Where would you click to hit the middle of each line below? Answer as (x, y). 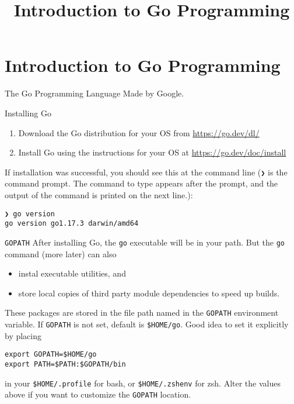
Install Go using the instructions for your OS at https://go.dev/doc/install (152, 152)
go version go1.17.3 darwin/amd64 (72, 224)
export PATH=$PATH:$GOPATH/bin (65, 364)
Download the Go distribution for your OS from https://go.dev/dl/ (139, 132)
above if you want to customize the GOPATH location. (98, 394)
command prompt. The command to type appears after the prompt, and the (141, 183)
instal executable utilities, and (72, 273)
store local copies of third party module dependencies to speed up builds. (149, 293)
